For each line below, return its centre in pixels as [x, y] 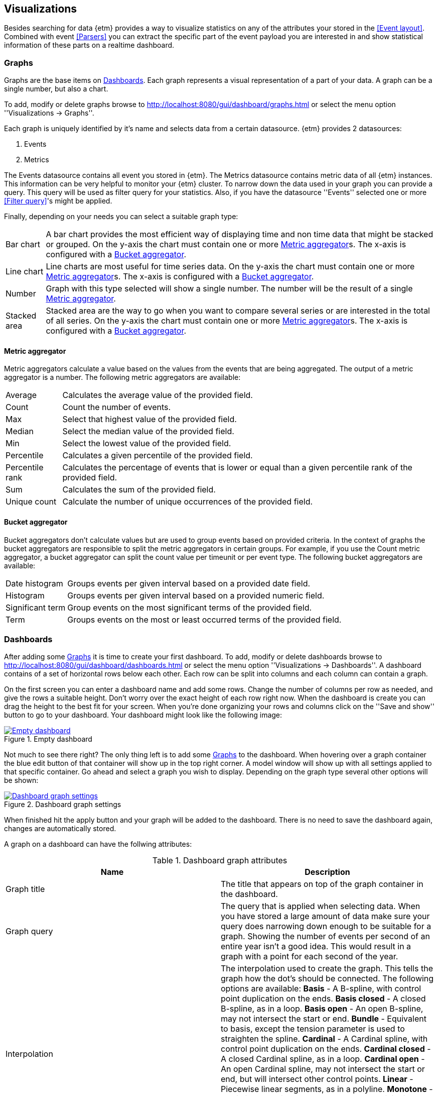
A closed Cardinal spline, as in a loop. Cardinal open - [323, 1059]
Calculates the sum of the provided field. [139, 490]
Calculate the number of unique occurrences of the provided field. [188, 502]
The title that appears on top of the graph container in [322, 884]
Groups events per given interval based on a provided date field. [189, 583]
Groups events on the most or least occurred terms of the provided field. [204, 619]
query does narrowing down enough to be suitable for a [326, 926]
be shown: [21, 780]
